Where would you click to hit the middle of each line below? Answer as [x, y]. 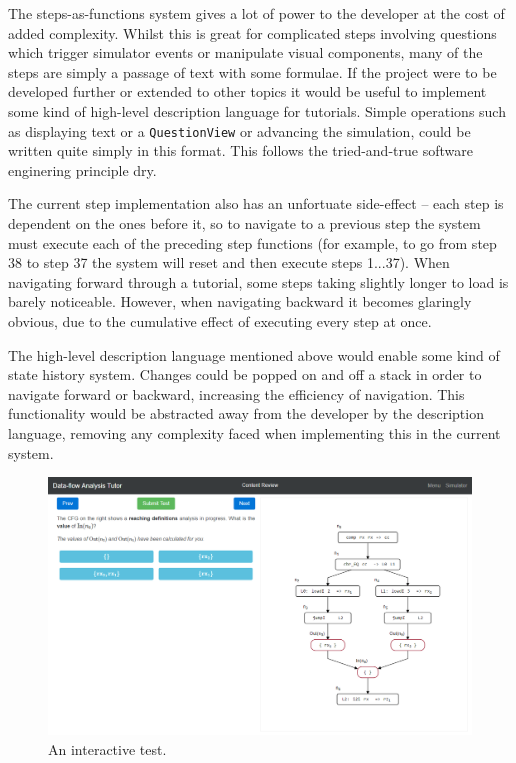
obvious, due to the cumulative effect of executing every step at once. [220, 320]
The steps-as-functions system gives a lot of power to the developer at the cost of [256, 13]
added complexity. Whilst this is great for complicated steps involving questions [252, 32]
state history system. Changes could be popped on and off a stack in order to [245, 374]
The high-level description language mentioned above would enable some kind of [254, 354]
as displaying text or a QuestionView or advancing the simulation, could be [239, 130]
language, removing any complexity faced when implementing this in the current [254, 432]
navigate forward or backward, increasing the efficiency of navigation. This [236, 393]
